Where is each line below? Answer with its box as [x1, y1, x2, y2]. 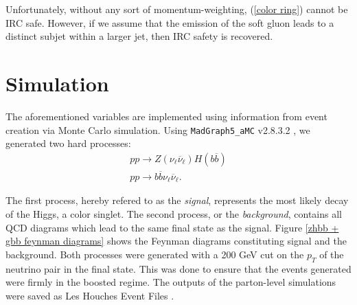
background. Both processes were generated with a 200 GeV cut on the [5, 247, 304, 261]
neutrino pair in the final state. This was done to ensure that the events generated [5, 261, 352, 275]
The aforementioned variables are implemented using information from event [5, 109, 327, 123]
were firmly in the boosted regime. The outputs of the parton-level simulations [5, 275, 336, 289]
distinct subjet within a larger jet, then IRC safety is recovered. [5, 29, 273, 43]
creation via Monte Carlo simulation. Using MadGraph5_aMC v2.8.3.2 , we [5, 122, 310, 137]
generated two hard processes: [5, 136, 131, 150]
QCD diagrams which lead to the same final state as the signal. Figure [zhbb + [5, 220, 339, 234]
